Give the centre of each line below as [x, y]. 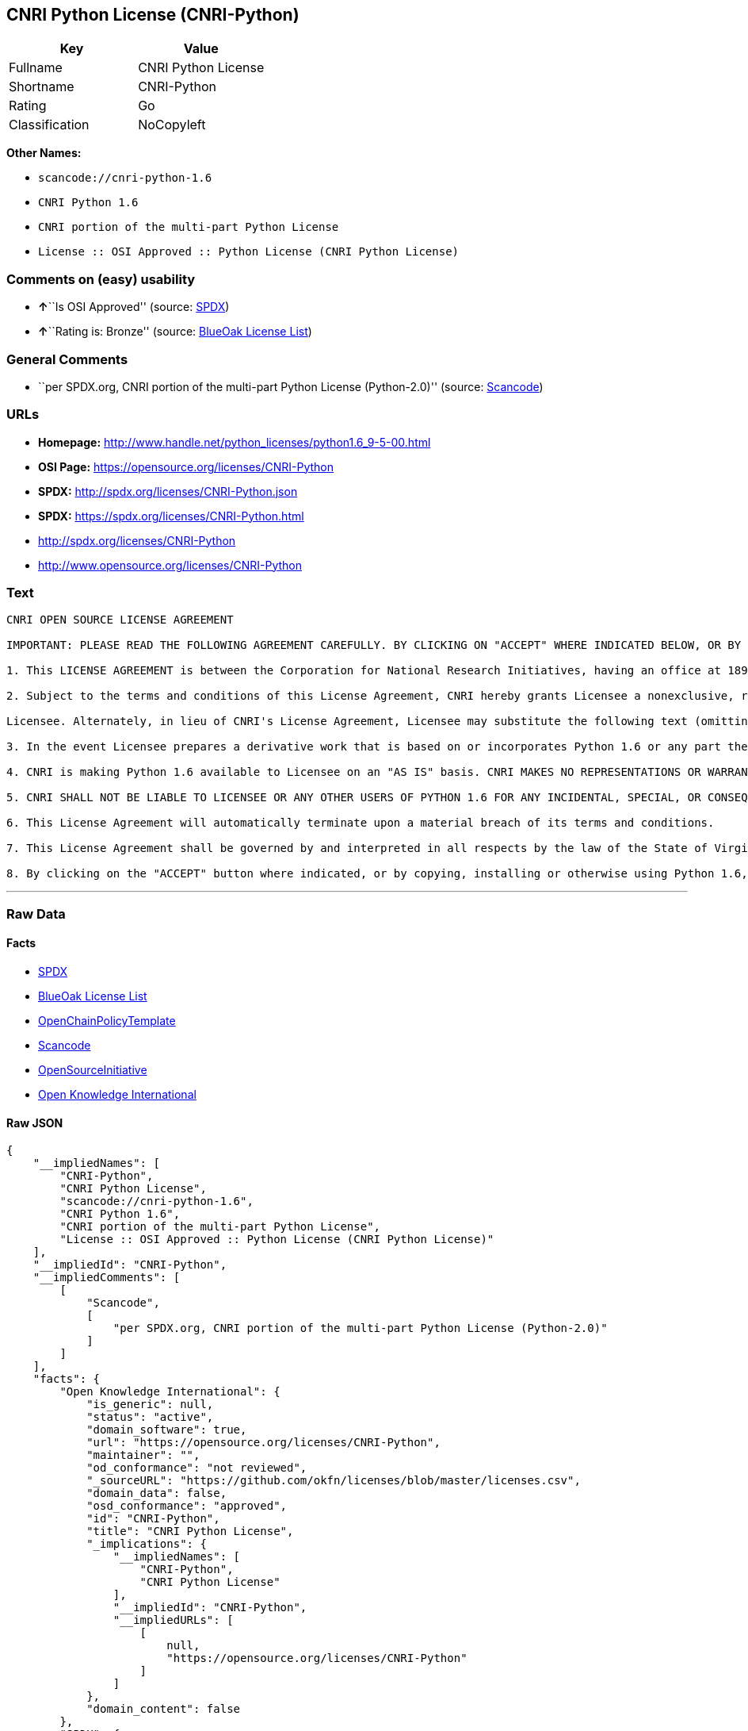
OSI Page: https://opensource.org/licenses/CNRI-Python [186, 466]
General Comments [67, 359]
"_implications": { [147, 1544]
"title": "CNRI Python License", [190, 1531]
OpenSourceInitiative [93, 1070]
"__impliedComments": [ [107, 1278]
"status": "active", [150, 1417]
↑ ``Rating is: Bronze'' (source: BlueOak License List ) [175, 332]
